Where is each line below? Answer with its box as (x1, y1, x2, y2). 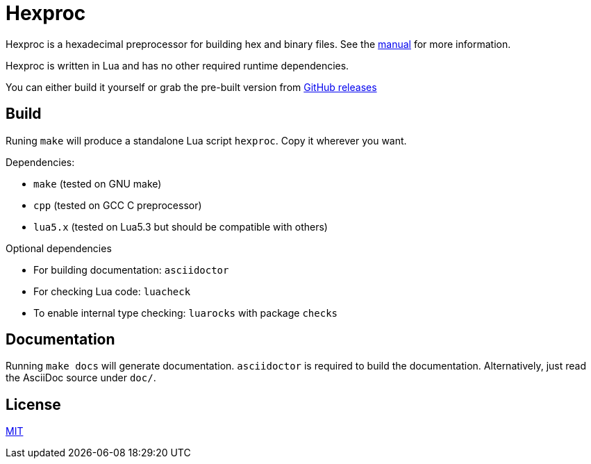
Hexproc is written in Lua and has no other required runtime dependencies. (6, 59, 349, 72)
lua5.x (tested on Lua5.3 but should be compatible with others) (33, 220, 328, 233)
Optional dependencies (6, 242, 112, 254)
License (6, 395, 61, 413)
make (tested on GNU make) (33, 177, 162, 190)
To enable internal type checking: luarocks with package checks (33, 306, 338, 319)
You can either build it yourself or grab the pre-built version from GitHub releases (6, 81, 377, 93)
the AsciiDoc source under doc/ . (6, 372, 156, 384)
